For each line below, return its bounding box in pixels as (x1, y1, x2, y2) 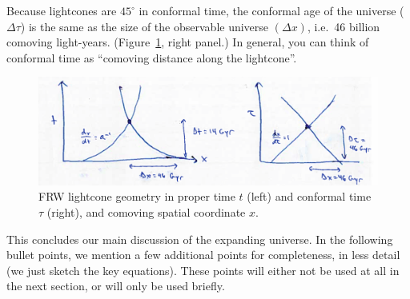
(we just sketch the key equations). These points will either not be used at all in (6, 261, 400, 278)
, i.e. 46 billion (307, 18, 380, 34)
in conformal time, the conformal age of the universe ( (139, 2, 404, 18)
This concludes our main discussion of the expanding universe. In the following (6, 230, 393, 247)
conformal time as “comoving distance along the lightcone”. (6, 49, 297, 66)
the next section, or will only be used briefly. (6, 277, 225, 294)
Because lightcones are (6, 2, 117, 18)
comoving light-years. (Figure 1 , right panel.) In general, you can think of (6, 34, 369, 50)
